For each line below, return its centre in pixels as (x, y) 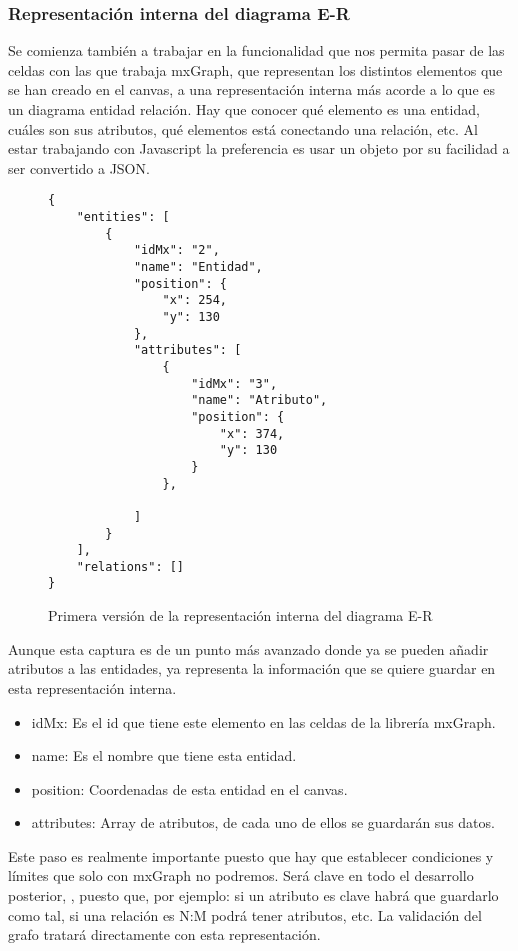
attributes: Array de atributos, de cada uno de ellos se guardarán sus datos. (263, 822)
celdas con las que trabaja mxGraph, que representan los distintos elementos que (255, 69)
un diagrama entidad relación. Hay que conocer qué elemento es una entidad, (244, 109)
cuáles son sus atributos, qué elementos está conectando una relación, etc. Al (243, 128)
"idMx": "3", (234, 383)
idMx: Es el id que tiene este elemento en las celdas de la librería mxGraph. (263, 721)
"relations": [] (130, 566)
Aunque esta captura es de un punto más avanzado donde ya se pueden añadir (248, 648)
